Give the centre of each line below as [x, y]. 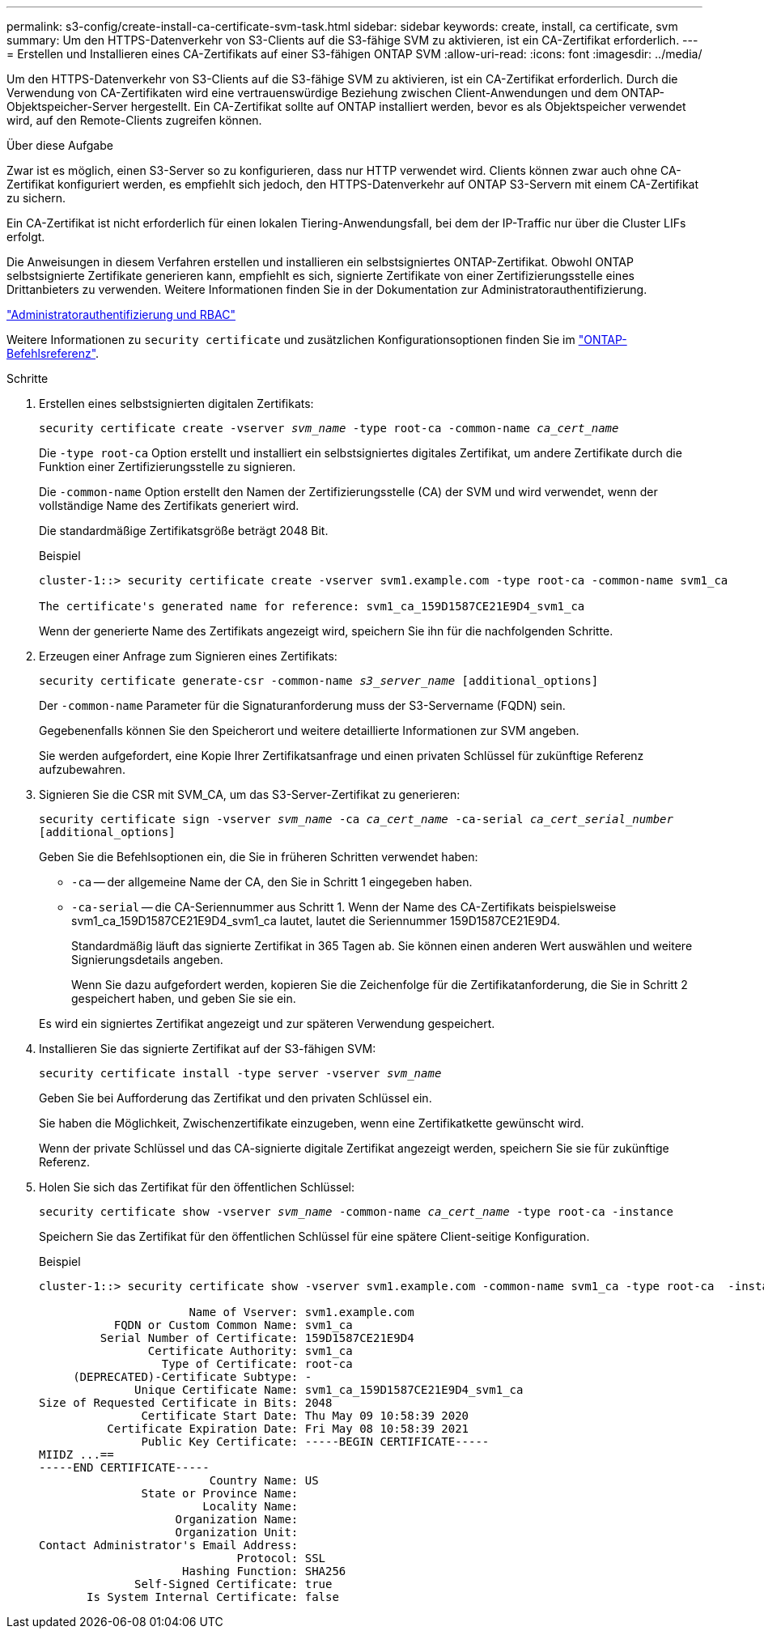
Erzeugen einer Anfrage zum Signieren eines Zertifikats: [188, 656]
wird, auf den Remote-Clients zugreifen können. [134, 120]
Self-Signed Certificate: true [233, 1584]
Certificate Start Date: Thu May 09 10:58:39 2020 [305, 1416]
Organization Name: [237, 1519]
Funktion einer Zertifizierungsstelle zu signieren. [168, 467]
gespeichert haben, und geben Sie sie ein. [184, 998]
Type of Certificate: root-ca [257, 1364]
